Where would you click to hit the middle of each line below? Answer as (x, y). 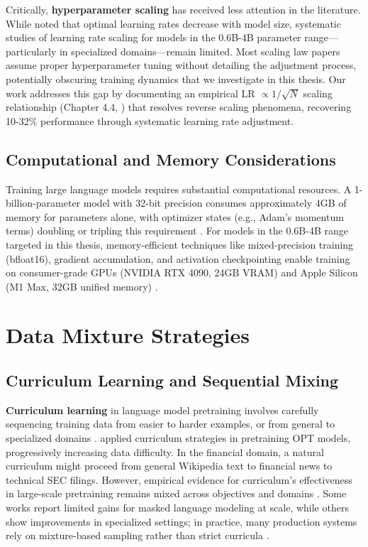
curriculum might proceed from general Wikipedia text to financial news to (169, 466)
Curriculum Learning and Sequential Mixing (172, 380)
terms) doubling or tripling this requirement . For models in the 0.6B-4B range (177, 231)
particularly (31, 51)
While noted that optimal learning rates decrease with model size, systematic (173, 23)
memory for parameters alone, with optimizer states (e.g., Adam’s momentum (175, 216)
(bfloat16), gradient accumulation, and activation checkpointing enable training (178, 258)
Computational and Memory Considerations (171, 159)
